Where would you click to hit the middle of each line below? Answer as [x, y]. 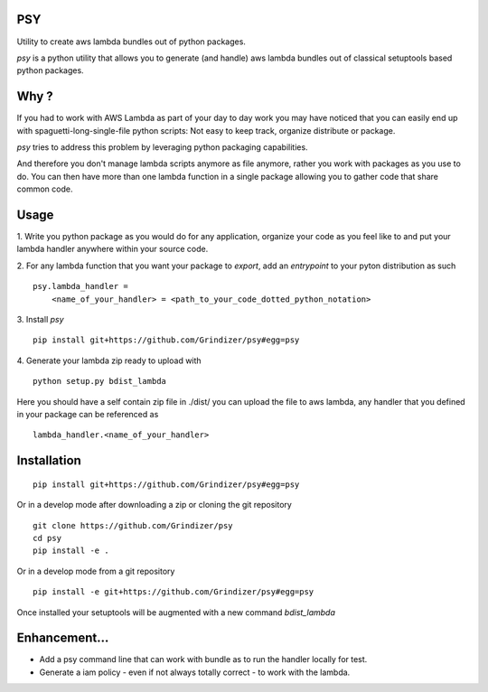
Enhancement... [63, 638]
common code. [45, 189]
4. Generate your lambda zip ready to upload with [109, 360]
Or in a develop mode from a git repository [96, 571]
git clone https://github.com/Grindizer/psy [133, 525]
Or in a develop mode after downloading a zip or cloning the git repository [155, 505]
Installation [49, 461]
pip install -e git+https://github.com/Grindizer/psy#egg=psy [174, 592]
